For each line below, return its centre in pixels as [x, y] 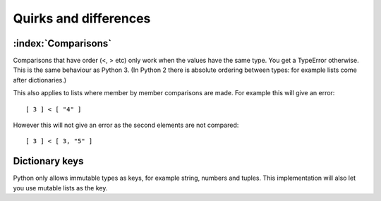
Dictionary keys [48, 161]
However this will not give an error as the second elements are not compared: [126, 125]
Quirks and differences [82, 18]
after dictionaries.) [40, 80]
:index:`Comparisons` [62, 43]
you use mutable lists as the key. [60, 188]
